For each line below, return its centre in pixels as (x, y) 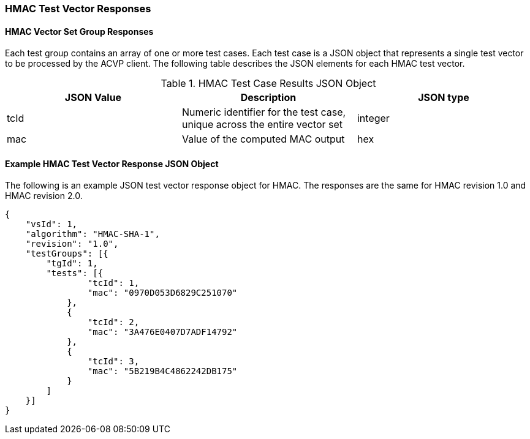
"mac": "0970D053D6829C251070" (162, 293)
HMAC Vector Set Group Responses (79, 31)
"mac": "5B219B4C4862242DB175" (162, 371)
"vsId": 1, (51, 224)
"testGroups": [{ (67, 254)
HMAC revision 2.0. (44, 196)
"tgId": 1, (72, 264)
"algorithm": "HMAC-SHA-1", (93, 234)
